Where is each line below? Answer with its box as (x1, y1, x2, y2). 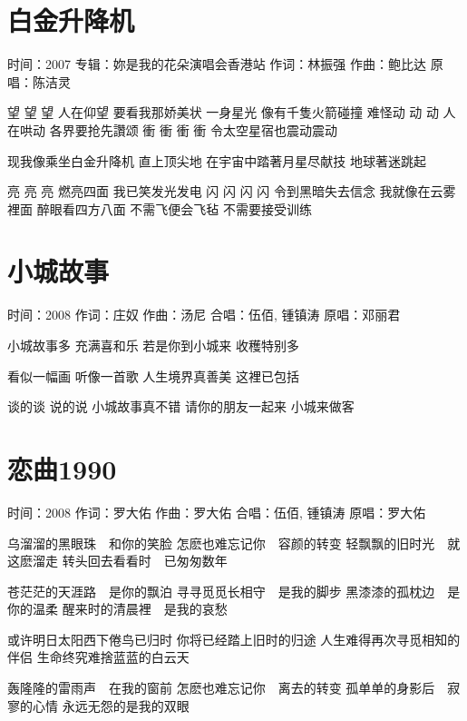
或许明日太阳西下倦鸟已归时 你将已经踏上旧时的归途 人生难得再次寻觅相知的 (7, 629, 461, 648)
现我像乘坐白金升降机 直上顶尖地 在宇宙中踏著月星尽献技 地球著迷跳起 (7, 151, 426, 170)
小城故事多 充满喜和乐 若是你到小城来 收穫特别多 (7, 336, 299, 354)
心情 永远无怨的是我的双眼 (32, 696, 190, 715)
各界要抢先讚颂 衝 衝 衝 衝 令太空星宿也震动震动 (49, 120, 337, 139)
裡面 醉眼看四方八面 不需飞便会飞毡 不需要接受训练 (7, 199, 312, 218)
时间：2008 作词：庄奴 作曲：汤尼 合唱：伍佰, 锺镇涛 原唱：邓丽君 (7, 305, 401, 324)
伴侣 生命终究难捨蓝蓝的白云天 (7, 647, 190, 667)
